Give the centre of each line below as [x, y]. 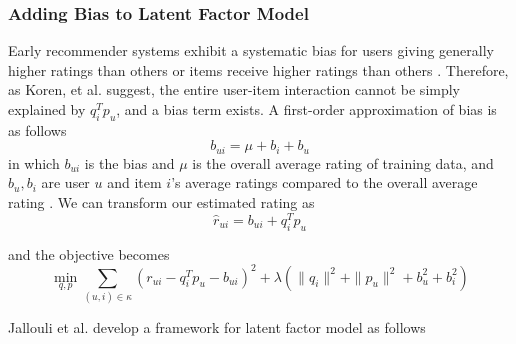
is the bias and [129, 162]
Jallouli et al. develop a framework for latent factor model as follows [217, 326]
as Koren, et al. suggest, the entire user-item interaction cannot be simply [234, 89]
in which [34, 162]
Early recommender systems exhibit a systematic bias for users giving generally [251, 50]
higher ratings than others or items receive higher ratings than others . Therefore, [258, 69]
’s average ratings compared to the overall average [324, 182]
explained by [47, 109]
